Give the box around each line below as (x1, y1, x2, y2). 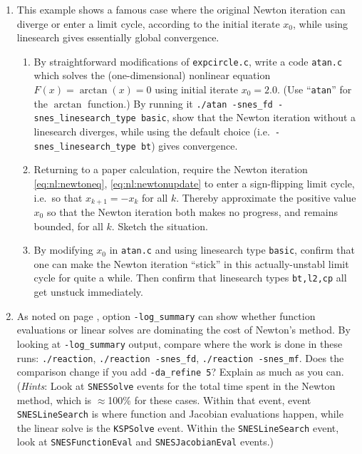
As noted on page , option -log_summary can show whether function (16, 308, 316, 323)
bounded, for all (33, 218, 103, 233)
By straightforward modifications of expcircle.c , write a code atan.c (33, 53, 343, 68)
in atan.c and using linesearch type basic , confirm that (109, 242, 355, 257)
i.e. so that (33, 190, 83, 205)
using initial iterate (155, 82, 239, 97)
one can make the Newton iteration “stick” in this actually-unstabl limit (33, 256, 349, 271)
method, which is (16, 392, 92, 407)
